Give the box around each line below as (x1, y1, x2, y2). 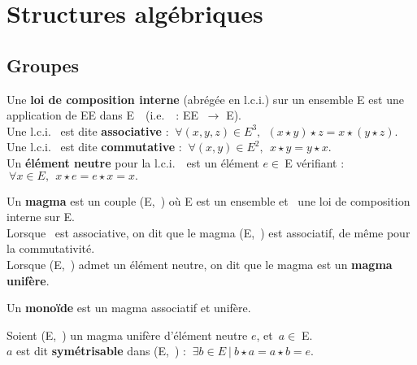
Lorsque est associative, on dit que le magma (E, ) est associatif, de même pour (7, 224, 410, 241)
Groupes (7, 52, 80, 77)
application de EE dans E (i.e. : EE (7, 106, 198, 124)
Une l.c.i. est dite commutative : (7, 138, 182, 155)
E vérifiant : (285, 154, 345, 171)
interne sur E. (7, 208, 75, 225)
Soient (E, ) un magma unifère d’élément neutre (7, 326, 248, 343)
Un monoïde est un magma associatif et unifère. (7, 299, 251, 316)
